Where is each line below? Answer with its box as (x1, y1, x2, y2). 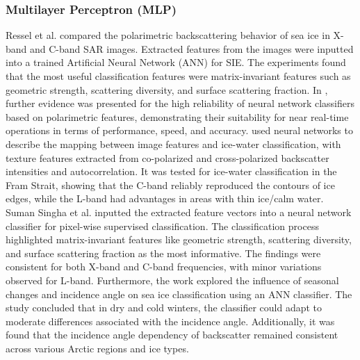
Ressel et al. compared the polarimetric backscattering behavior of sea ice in (6, 28, 330, 42)
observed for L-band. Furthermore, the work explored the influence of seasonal (6, 272, 339, 287)
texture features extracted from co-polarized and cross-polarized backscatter (6, 150, 329, 165)
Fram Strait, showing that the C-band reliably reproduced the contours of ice (6, 177, 335, 192)
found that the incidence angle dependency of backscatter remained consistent (6, 327, 338, 342)
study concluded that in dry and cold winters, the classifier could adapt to (6, 300, 322, 315)
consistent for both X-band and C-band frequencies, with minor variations (6, 259, 322, 274)
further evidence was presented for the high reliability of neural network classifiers (6, 96, 354, 111)
